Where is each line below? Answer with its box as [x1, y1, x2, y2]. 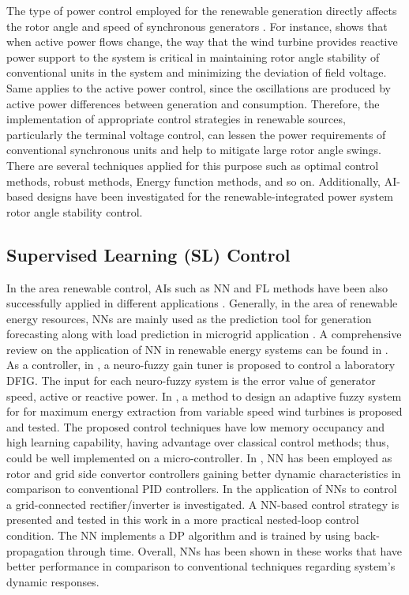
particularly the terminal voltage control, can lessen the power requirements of [6, 126, 386, 142]
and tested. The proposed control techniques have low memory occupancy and [6, 418, 385, 435]
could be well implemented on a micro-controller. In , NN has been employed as [6, 450, 392, 466]
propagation [6, 542, 65, 559]
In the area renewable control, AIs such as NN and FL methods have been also [6, 279, 388, 296]
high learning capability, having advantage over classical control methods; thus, [6, 434, 389, 450]
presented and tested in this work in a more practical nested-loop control [6, 511, 359, 528]
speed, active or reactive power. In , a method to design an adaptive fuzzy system [6, 387, 402, 404]
